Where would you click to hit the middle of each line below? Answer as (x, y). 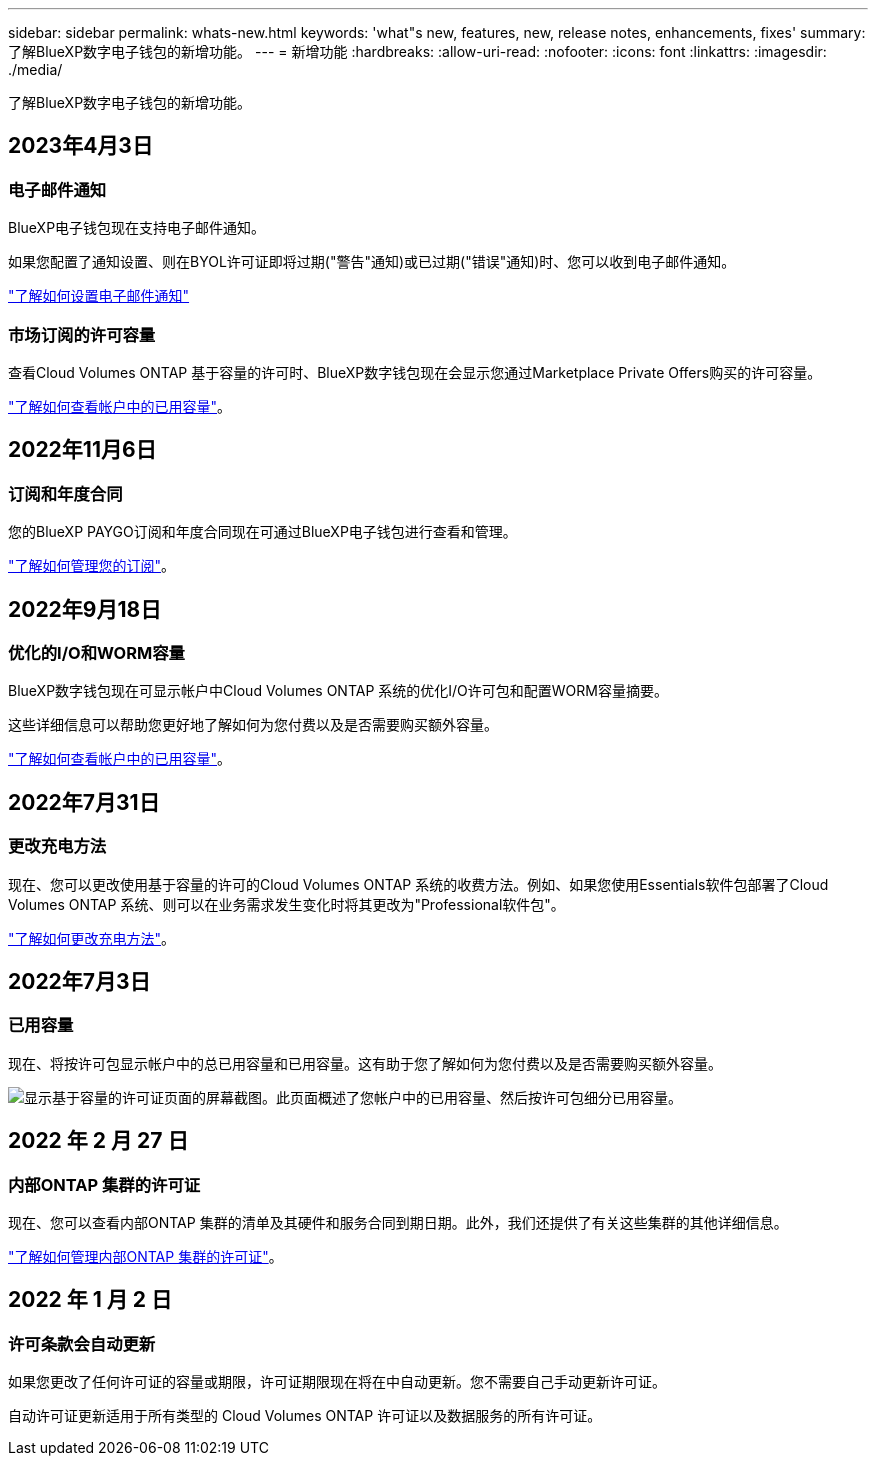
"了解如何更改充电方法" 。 (92, 938)
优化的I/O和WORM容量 (96, 653)
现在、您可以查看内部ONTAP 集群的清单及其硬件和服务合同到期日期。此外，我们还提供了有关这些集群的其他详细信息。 (398, 1223)
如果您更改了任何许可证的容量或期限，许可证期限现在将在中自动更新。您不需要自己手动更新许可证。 (337, 1382)
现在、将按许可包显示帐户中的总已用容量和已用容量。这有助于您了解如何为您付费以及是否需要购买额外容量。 (365, 1063)
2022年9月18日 (85, 609)
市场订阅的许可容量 (82, 334)
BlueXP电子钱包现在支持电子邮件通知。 (137, 228)
